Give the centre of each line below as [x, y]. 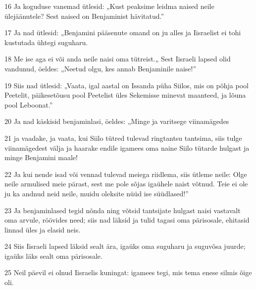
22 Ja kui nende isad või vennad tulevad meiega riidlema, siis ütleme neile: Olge [126, 174]
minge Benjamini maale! [41, 157]
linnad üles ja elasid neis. [43, 229]
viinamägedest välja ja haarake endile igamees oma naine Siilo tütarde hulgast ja [127, 147]
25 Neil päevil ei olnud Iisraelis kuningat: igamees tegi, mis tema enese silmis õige [128, 272]
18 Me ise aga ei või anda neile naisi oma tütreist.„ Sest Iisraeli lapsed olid [118, 59]
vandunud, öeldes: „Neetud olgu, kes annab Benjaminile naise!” [101, 68]
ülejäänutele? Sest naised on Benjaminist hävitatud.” [84, 16]
